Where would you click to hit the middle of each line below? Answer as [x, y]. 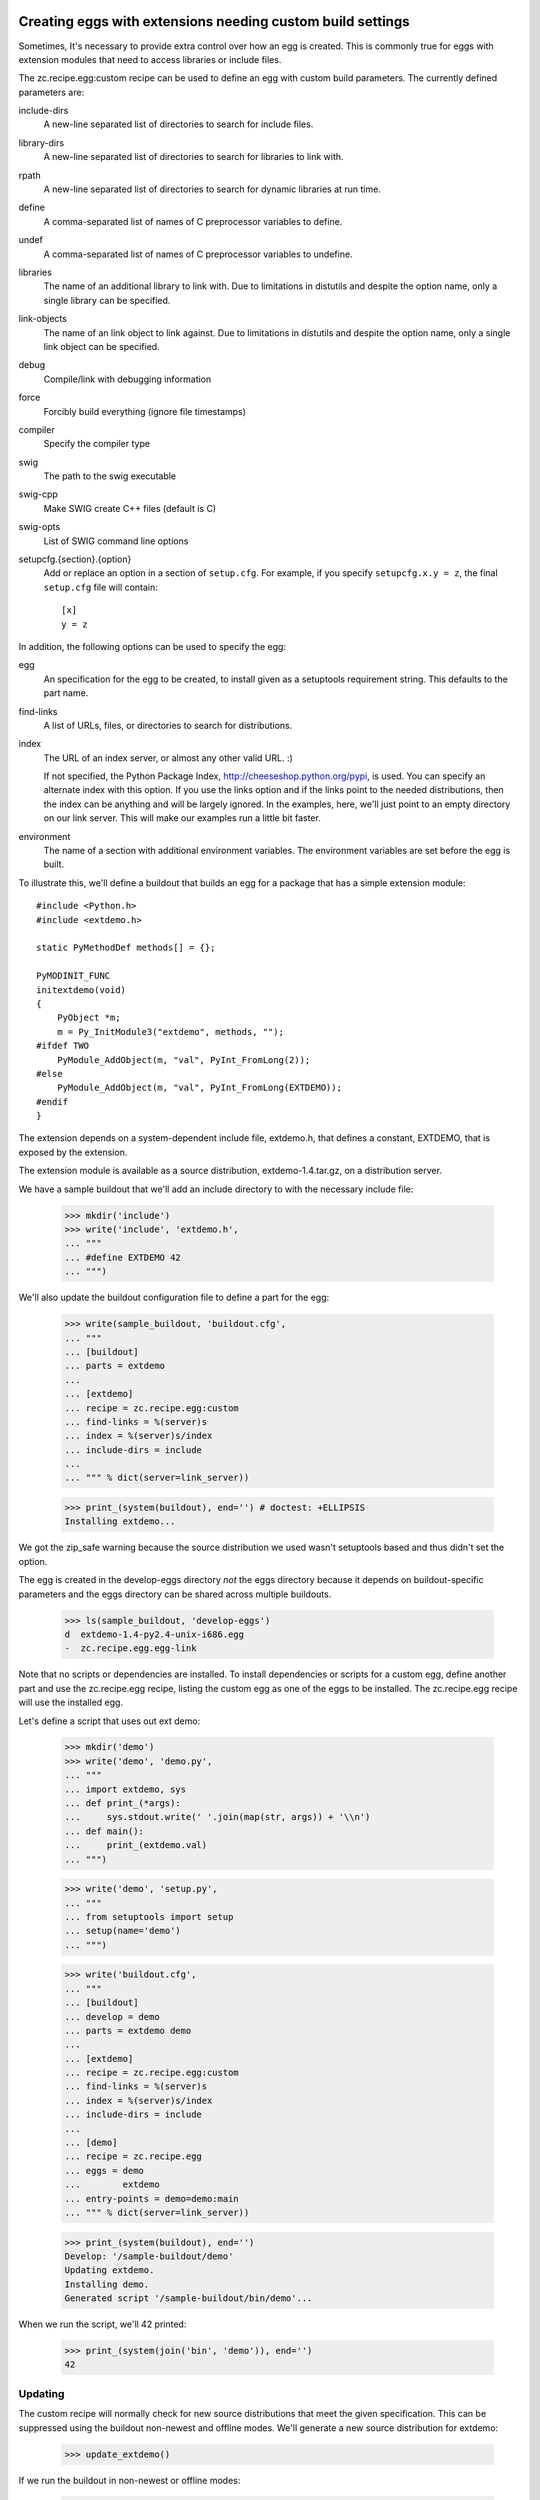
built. [54, 864]
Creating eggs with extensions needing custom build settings [214, 21]
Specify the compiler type [96, 444]
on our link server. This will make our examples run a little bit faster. [182, 818]
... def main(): [104, 1831]
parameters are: [51, 92]
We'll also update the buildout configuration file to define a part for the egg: [174, 1297]
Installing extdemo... [120, 1521]
